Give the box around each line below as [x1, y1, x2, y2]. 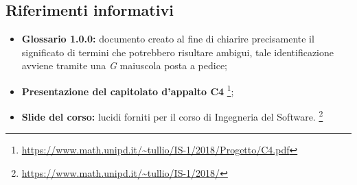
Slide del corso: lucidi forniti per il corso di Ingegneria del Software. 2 [21, 108, 323, 123]
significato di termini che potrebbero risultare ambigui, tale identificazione [21, 45, 334, 59]
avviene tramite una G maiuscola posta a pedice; [21, 58, 227, 73]
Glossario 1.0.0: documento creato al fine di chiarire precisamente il [21, 32, 314, 46]
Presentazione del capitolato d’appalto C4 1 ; [21, 82, 234, 98]
